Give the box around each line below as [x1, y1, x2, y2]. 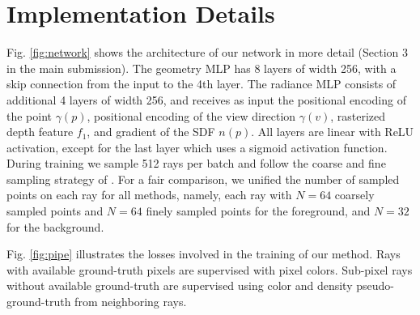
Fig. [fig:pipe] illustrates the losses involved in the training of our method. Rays [6, 245, 401, 262]
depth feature [6, 123, 74, 140]
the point [6, 107, 53, 124]
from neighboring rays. [74, 293, 187, 310]
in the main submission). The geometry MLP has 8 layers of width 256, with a [6, 59, 397, 76]
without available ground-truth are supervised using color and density [6, 277, 353, 294]
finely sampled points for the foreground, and [146, 202, 371, 219]
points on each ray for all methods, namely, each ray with [6, 186, 292, 203]
